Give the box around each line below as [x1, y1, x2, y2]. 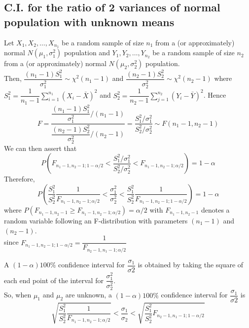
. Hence [203, 90, 226, 100]
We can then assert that [4, 143, 77, 153]
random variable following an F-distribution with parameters [4, 215, 188, 225]
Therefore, [4, 174, 35, 184]
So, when [4, 290, 32, 300]
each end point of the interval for [4, 275, 104, 285]
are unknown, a [65, 290, 112, 300]
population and [64, 47, 110, 58]
